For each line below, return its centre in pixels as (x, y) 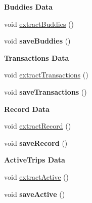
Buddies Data (29, 7)
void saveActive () (35, 194)
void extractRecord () (38, 126)
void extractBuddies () (39, 24)
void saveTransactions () (45, 91)
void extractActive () (36, 176)
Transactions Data (37, 57)
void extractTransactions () (46, 75)
